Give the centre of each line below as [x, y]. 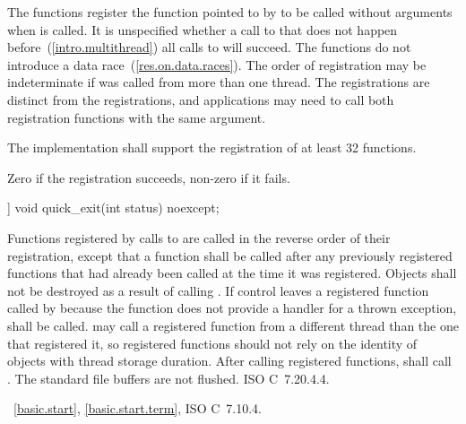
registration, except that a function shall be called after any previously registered [230, 255]
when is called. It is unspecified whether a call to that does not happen [203, 29]
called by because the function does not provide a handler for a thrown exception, [232, 308]
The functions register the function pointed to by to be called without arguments [230, 12]
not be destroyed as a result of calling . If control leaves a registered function [218, 290]
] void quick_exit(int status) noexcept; [113, 208]
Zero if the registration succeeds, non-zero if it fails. [149, 177]
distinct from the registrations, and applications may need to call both [201, 99]
